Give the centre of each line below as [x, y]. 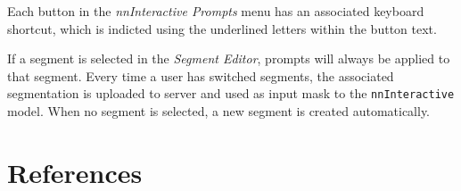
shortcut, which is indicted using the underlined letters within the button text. [222, 28]
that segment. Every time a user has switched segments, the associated [201, 75]
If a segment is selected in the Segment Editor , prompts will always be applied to [229, 58]
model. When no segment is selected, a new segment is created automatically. [219, 111]
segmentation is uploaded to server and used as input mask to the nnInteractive [231, 93]
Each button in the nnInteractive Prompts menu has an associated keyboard [216, 11]
